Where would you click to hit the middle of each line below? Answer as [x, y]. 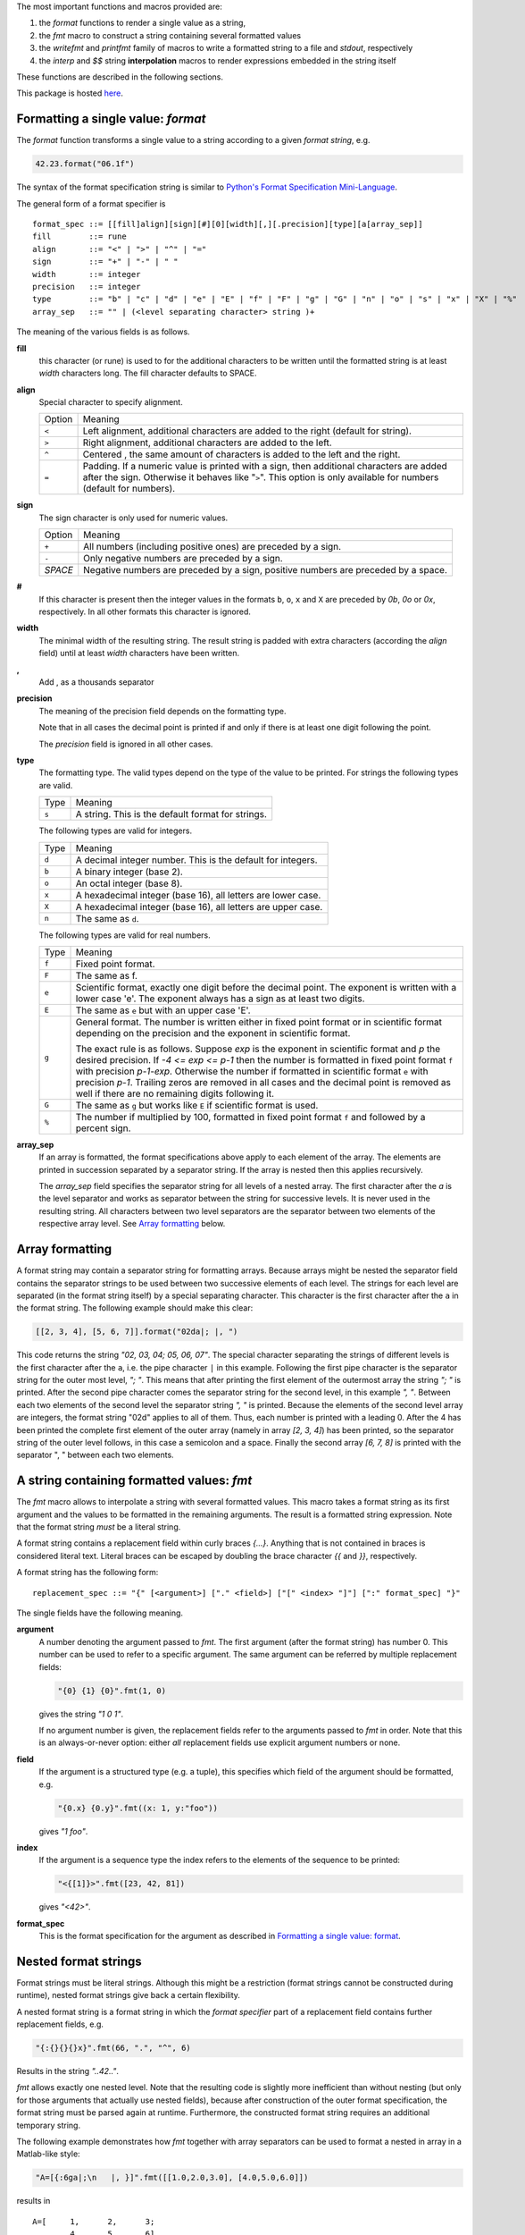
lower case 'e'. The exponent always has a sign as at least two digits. [220, 999]
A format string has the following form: [87, 1573]
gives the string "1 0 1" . [81, 1714]
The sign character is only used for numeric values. [133, 518]
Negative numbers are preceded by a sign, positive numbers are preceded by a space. [266, 570]
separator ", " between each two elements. [95, 1455]
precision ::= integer [87, 287]
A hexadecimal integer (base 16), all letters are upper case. [199, 907]
